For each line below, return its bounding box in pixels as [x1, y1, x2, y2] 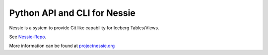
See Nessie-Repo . [9, 34, 47, 40]
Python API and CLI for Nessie [9, 7, 136, 18]
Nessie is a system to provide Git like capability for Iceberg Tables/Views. [9, 25, 159, 31]
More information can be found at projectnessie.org [9, 43, 115, 49]
